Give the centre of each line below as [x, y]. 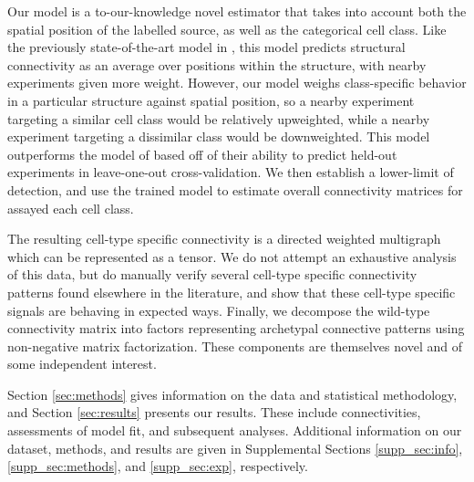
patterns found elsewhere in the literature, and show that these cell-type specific [232, 292]
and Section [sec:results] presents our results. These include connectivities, [214, 412]
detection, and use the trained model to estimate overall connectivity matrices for [235, 189]
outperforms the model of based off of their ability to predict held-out [202, 154]
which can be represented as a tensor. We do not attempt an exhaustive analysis [232, 256]
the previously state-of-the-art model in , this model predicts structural [206, 47]
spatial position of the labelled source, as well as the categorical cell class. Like [227, 29]
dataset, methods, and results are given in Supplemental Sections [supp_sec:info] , [235, 448]
